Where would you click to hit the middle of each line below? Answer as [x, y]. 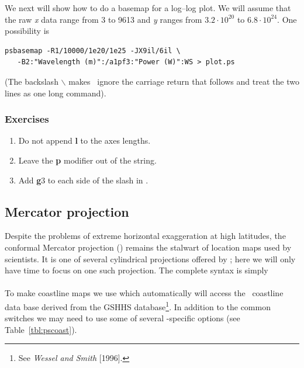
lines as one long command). [56, 93]
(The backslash [32, 81]
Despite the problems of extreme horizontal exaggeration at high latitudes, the [145, 236]
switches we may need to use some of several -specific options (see [122, 318]
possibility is [27, 31]
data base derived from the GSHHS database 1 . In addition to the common [138, 305]
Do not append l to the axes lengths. [84, 140]
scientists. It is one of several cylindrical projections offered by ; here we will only [150, 258]
